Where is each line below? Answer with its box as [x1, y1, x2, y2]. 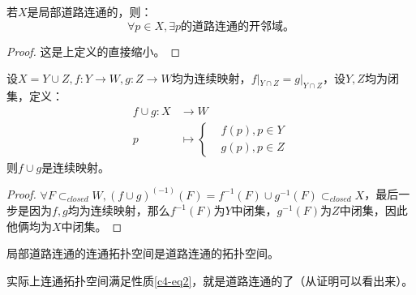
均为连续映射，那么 [67, 202, 170, 219]
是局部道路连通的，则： [27, 3, 152, 19]
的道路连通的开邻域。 [181, 20, 295, 32]
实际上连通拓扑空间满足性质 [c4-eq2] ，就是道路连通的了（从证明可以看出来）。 [6, 272, 414, 289]
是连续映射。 [41, 158, 110, 175]
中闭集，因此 [339, 202, 408, 219]
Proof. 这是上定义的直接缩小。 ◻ [6, 42, 181, 59]
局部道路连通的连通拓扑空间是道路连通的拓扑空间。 [6, 245, 279, 262]
